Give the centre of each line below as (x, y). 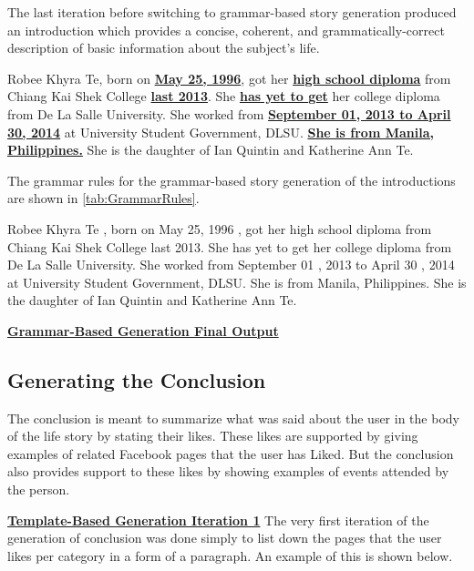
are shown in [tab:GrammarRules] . (103, 198)
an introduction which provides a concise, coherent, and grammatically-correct (226, 30)
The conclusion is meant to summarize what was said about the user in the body (233, 418)
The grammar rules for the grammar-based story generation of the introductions (232, 180)
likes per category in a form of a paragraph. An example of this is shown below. (230, 555)
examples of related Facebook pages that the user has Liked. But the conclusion (231, 453)
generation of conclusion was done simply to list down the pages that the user (225, 538)
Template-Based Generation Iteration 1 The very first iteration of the (218, 520)
